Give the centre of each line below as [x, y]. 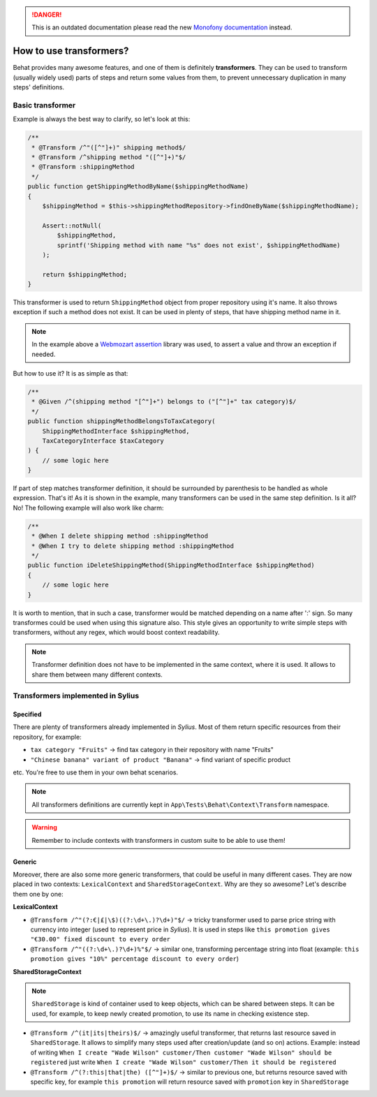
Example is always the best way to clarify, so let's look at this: [102, 119]
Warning [44, 827]
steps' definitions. [39, 87]
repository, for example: [47, 737]
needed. [44, 354]
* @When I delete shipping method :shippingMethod [120, 536]
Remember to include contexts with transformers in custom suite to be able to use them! [158, 840]
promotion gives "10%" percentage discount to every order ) [135, 959]
